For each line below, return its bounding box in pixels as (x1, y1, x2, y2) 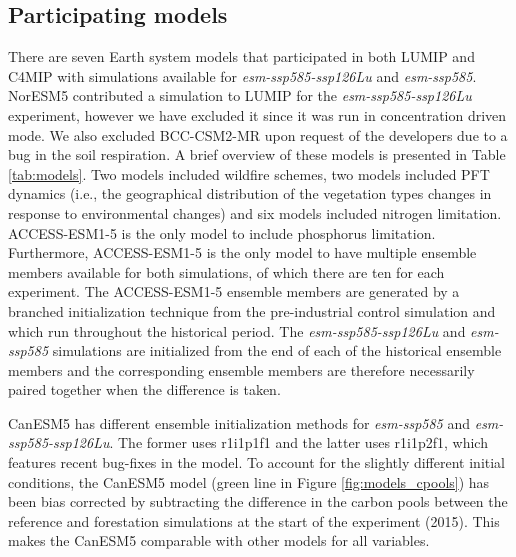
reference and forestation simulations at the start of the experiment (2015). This (8, 510, 500, 531)
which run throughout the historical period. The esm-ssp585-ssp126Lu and (8, 320, 466, 341)
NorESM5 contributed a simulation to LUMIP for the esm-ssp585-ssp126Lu (8, 85, 472, 106)
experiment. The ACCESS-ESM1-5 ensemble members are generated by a (8, 281, 460, 302)
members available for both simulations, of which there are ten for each (8, 261, 445, 282)
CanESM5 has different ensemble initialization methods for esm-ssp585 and (8, 412, 471, 433)
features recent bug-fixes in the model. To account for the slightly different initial (8, 452, 505, 473)
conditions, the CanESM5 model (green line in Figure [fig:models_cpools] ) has (8, 471, 490, 492)
